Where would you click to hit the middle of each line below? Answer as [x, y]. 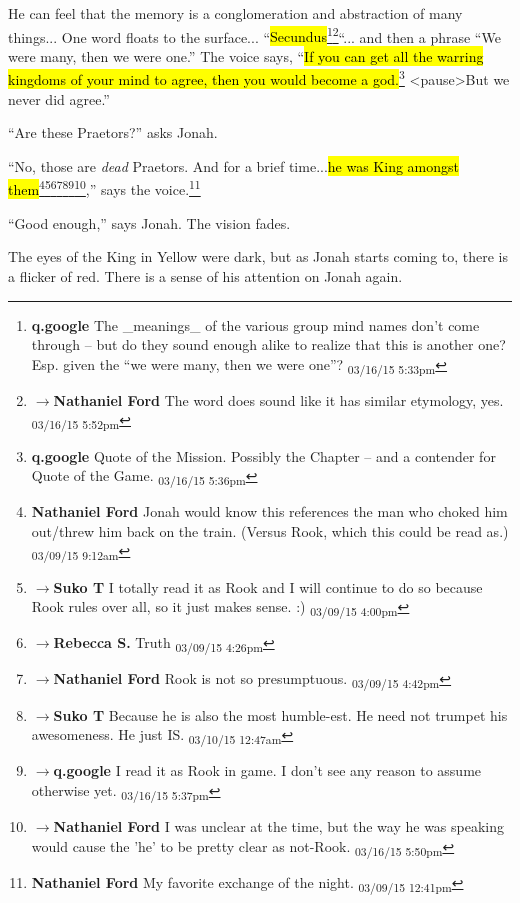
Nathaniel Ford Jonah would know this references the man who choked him [269, 511]
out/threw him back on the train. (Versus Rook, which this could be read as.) [270, 530]
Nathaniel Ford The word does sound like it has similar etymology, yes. [278, 399]
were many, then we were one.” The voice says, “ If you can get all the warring [246, 55]
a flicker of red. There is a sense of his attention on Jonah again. [205, 275]
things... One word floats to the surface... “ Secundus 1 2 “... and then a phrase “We [254, 35]
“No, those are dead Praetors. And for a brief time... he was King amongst [234, 165]
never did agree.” [59, 98]
